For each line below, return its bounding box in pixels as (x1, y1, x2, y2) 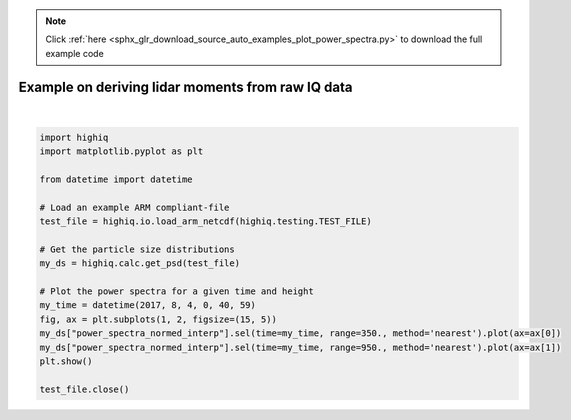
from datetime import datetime (39, 173, 194, 185)
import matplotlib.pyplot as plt (39, 146, 204, 157)
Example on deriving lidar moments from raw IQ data (18, 78, 353, 95)
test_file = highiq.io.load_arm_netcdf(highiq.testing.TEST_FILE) (39, 216, 372, 227)
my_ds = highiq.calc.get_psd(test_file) (39, 258, 240, 269)
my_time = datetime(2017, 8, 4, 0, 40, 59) (39, 300, 257, 311)
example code (45, 47, 104, 59)
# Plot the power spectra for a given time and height (39, 285, 314, 297)
